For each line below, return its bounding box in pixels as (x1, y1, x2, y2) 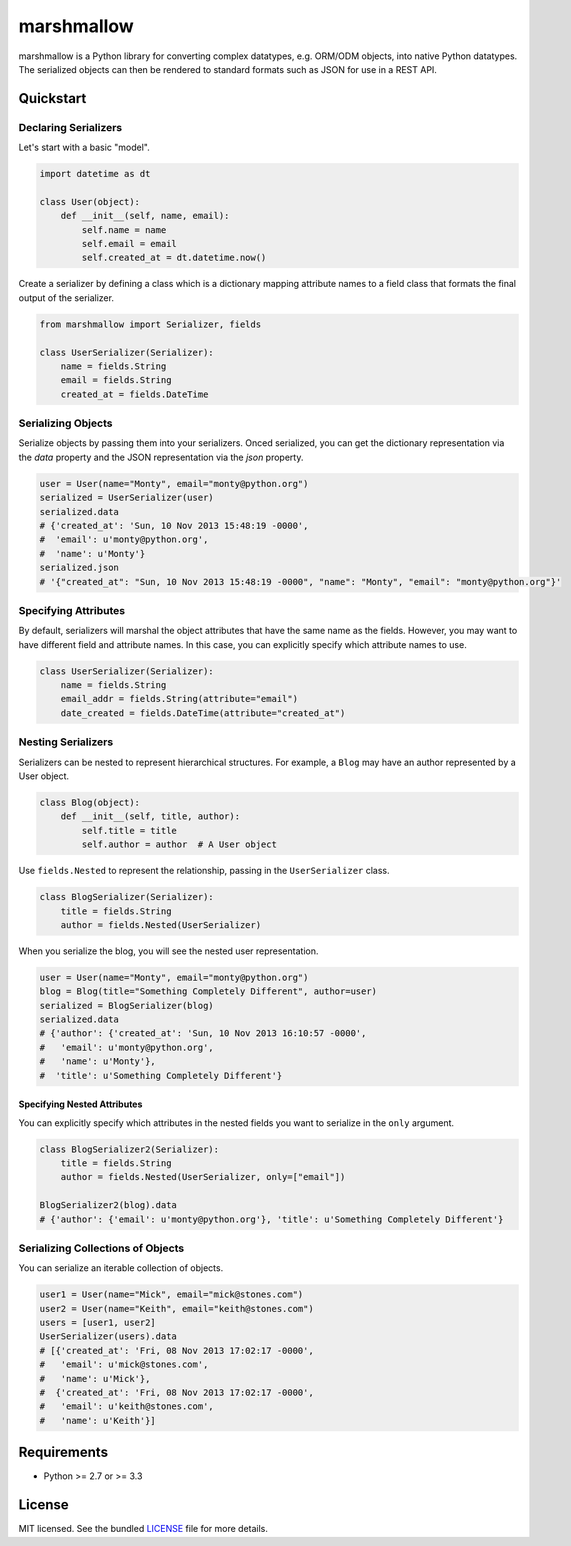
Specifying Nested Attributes (18, 1098, 143, 1110)
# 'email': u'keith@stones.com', (39, 1401, 214, 1412)
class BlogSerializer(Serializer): (39, 891, 214, 903)
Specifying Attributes (18, 603, 125, 617)
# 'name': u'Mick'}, (39, 1373, 151, 1384)
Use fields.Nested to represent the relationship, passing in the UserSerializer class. (18, 865, 390, 877)
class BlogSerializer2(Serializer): (39, 1143, 220, 1155)
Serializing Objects (18, 416, 113, 430)
